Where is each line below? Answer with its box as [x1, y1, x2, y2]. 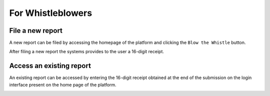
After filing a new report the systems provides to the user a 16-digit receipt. [9, 49, 164, 55]
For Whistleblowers [9, 7, 92, 18]
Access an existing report [9, 62, 91, 70]
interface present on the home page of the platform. [9, 82, 117, 88]
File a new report [9, 26, 62, 35]
